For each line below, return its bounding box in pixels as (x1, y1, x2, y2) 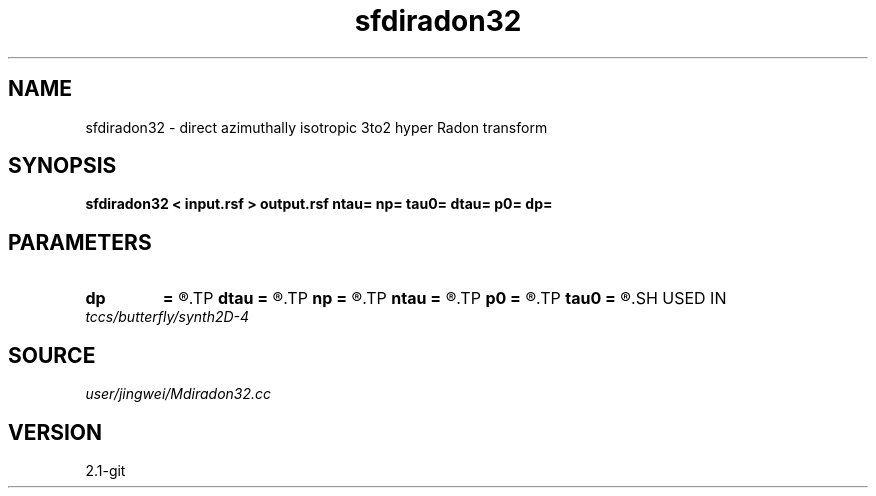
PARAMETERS (8, 229, 152, 255)
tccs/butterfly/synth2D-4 (85, 308, 250, 326)
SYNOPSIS (8, 153, 117, 179)
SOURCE (8, 342, 96, 368)
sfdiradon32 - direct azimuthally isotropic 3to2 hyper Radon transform (85, 118, 548, 136)
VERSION (8, 419, 103, 445)
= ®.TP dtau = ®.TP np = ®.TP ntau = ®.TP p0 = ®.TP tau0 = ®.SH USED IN (162, 288, 727, 309)
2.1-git (85, 461, 126, 479)
